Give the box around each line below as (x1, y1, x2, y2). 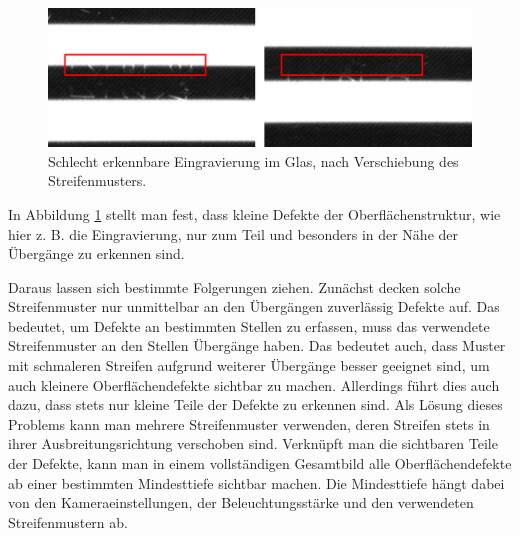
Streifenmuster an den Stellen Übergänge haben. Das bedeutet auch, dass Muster (8, 335, 506, 356)
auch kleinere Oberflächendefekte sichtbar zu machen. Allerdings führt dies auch (8, 374, 500, 395)
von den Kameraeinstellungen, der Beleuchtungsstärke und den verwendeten (8, 492, 474, 513)
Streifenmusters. (48, 170, 147, 191)
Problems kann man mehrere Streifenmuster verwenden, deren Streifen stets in (8, 413, 490, 434)
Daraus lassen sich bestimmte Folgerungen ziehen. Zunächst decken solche (8, 276, 461, 297)
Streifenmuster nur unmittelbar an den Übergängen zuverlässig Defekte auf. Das (8, 296, 500, 317)
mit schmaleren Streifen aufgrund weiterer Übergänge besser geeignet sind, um (8, 355, 490, 376)
